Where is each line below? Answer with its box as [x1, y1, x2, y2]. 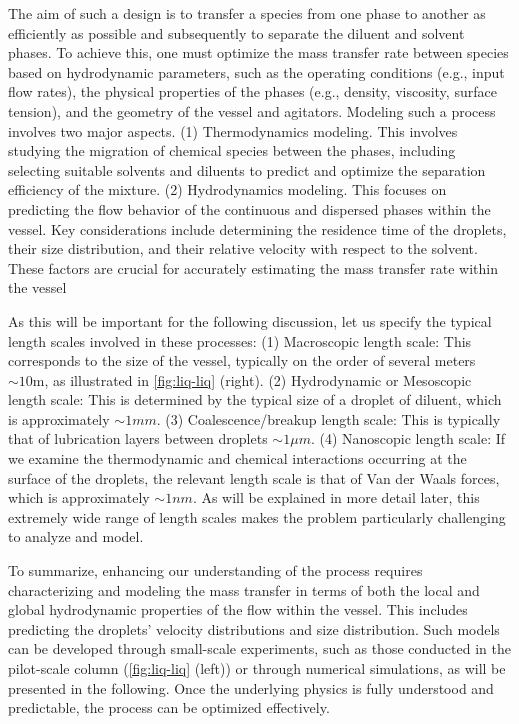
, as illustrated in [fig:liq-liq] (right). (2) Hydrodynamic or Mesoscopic [44, 369, 472, 390]
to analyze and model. [8, 526, 144, 547]
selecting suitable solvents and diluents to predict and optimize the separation [8, 159, 486, 180]
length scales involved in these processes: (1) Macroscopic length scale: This [8, 330, 472, 351]
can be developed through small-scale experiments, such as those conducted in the [8, 638, 511, 659]
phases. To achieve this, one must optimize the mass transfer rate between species [8, 42, 509, 63]
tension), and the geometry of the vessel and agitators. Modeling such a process [8, 100, 496, 121]
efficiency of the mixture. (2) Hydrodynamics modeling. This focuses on [8, 179, 447, 200]
